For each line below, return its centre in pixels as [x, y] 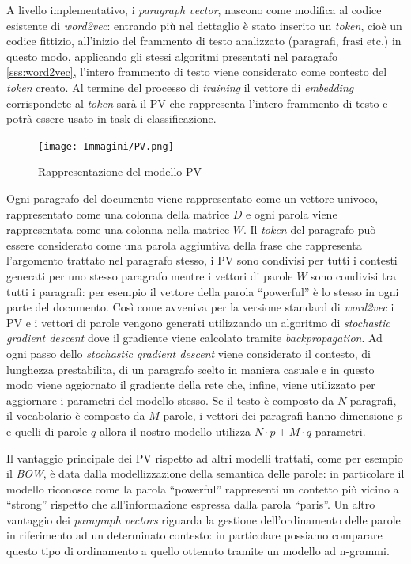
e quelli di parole [47, 431]
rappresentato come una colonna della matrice [118, 213]
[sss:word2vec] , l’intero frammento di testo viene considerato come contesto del [197, 72]
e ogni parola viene [292, 213]
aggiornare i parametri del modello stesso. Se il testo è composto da [170, 400]
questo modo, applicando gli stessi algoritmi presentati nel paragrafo [172, 56]
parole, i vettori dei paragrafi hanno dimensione [278, 415]
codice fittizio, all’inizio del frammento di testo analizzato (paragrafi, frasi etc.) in [204, 41]
